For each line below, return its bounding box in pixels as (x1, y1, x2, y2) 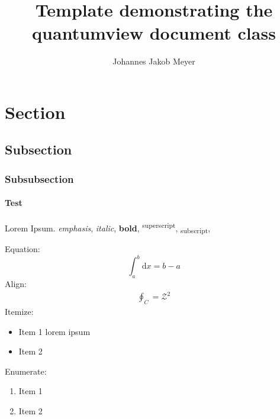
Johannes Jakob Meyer (112, 55, 195, 67)
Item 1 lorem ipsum (18, 325, 91, 337)
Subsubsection (5, 171, 74, 186)
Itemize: (5, 305, 34, 318)
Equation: (5, 243, 40, 255)
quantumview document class (32, 21, 276, 45)
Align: (5, 278, 27, 290)
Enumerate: (5, 365, 47, 377)
